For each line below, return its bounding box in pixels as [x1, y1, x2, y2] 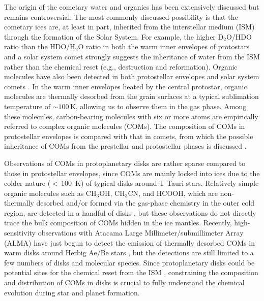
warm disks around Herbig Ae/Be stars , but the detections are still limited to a [4, 247, 254, 258]
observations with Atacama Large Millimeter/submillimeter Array [38, 227, 244, 238]
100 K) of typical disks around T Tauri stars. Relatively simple [61, 178, 259, 188]
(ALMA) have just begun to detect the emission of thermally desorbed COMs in [4, 237, 255, 248]
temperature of [4, 101, 51, 111]
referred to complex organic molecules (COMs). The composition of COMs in [4, 121, 245, 131]
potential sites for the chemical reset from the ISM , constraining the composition [4, 267, 258, 278]
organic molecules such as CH [4, 187, 97, 198]
